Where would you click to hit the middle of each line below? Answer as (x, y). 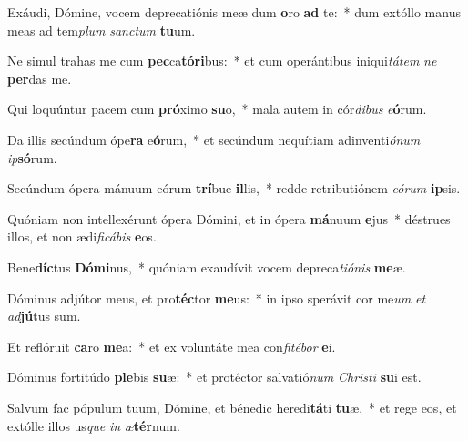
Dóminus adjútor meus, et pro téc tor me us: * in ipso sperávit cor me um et (217, 297)
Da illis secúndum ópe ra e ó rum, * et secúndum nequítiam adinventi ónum (214, 139)
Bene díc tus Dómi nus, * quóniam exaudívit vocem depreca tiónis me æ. (207, 267)
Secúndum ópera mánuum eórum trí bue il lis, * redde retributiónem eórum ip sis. (234, 188)
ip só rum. (32, 157)
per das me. (40, 78)
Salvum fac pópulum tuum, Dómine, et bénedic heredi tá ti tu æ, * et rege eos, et (232, 407)
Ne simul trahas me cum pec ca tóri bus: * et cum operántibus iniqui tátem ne (222, 61)
